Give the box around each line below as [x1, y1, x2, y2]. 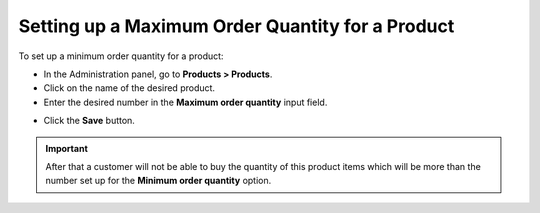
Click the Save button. [43, 115, 135, 127]
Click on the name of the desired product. [43, 82, 215, 94]
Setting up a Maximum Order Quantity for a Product [18, 15, 455, 37]
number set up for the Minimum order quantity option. [45, 175, 272, 187]
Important [45, 142, 89, 154]
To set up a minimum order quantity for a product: [18, 50, 224, 62]
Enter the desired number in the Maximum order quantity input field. [43, 96, 328, 108]
